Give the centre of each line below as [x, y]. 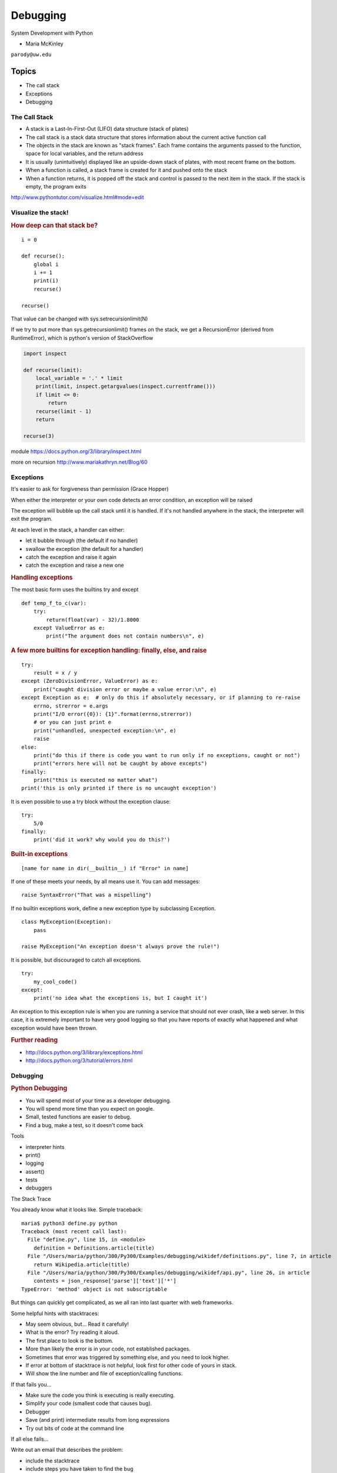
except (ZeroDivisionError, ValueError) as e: [90, 681]
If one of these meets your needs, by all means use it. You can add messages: [105, 881]
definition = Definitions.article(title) [94, 1248]
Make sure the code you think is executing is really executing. [100, 1395]
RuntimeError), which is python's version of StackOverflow [82, 338]
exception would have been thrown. [54, 1028]
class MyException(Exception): [66, 922]
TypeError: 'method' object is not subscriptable [94, 1289]
